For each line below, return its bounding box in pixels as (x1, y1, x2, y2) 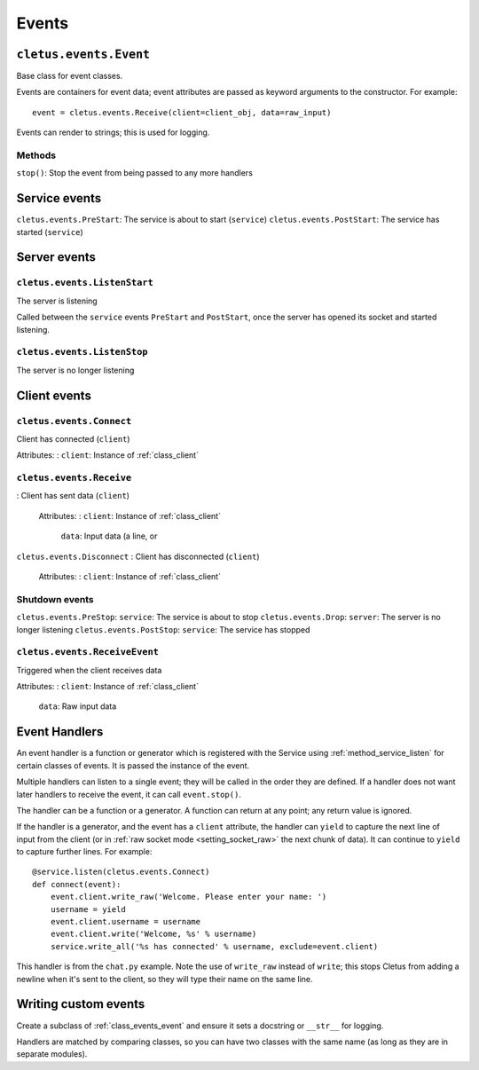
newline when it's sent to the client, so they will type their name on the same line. (16, 973, 314, 984)
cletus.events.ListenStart (16, 277, 154, 288)
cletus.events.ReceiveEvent (16, 646, 160, 658)
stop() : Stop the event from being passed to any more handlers (16, 168, 253, 178)
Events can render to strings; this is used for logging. (16, 127, 210, 138)
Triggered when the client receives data (16, 665, 162, 675)
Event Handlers (16, 724, 104, 740)
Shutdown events (16, 593, 94, 605)
